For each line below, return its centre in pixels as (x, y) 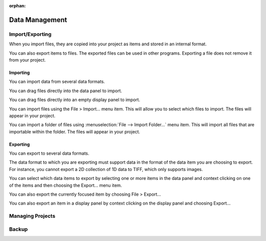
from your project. (28, 60)
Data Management (38, 20)
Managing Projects (32, 216)
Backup (18, 229)
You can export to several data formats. (49, 153)
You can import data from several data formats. (57, 82)
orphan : (17, 6)
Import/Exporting (30, 34)
